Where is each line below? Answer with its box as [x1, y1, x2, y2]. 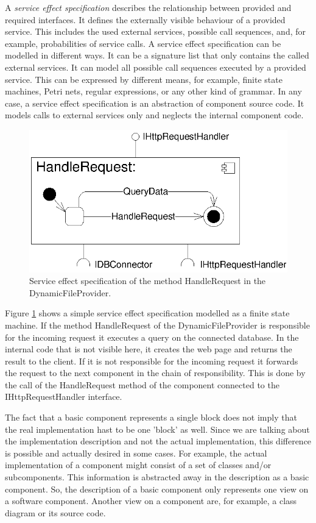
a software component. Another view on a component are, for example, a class [5, 494, 297, 507]
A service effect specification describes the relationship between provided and [5, 1, 292, 13]
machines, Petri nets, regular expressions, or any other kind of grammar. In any [5, 85, 302, 98]
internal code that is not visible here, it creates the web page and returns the [5, 343, 292, 355]
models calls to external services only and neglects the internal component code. [5, 109, 304, 121]
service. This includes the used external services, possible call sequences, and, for [5, 25, 306, 38]
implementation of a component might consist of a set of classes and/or [5, 458, 272, 471]
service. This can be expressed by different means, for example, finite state [5, 73, 283, 85]
